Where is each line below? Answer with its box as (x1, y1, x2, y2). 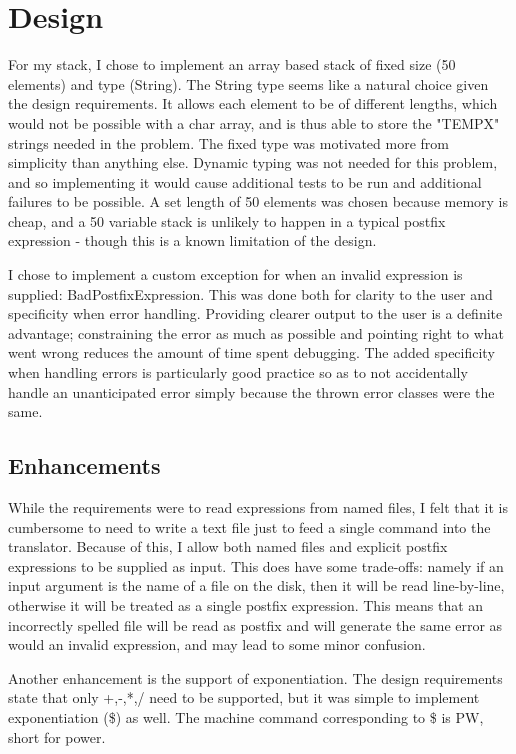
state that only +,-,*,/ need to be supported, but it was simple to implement (8, 687, 480, 708)
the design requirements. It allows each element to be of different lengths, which (8, 93, 498, 114)
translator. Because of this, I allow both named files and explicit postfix (8, 536, 448, 557)
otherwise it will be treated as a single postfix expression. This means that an (8, 594, 484, 615)
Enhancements (8, 450, 161, 481)
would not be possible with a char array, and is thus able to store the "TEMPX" (8, 112, 500, 133)
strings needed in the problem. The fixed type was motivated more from (8, 132, 449, 153)
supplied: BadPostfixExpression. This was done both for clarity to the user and (8, 283, 493, 304)
